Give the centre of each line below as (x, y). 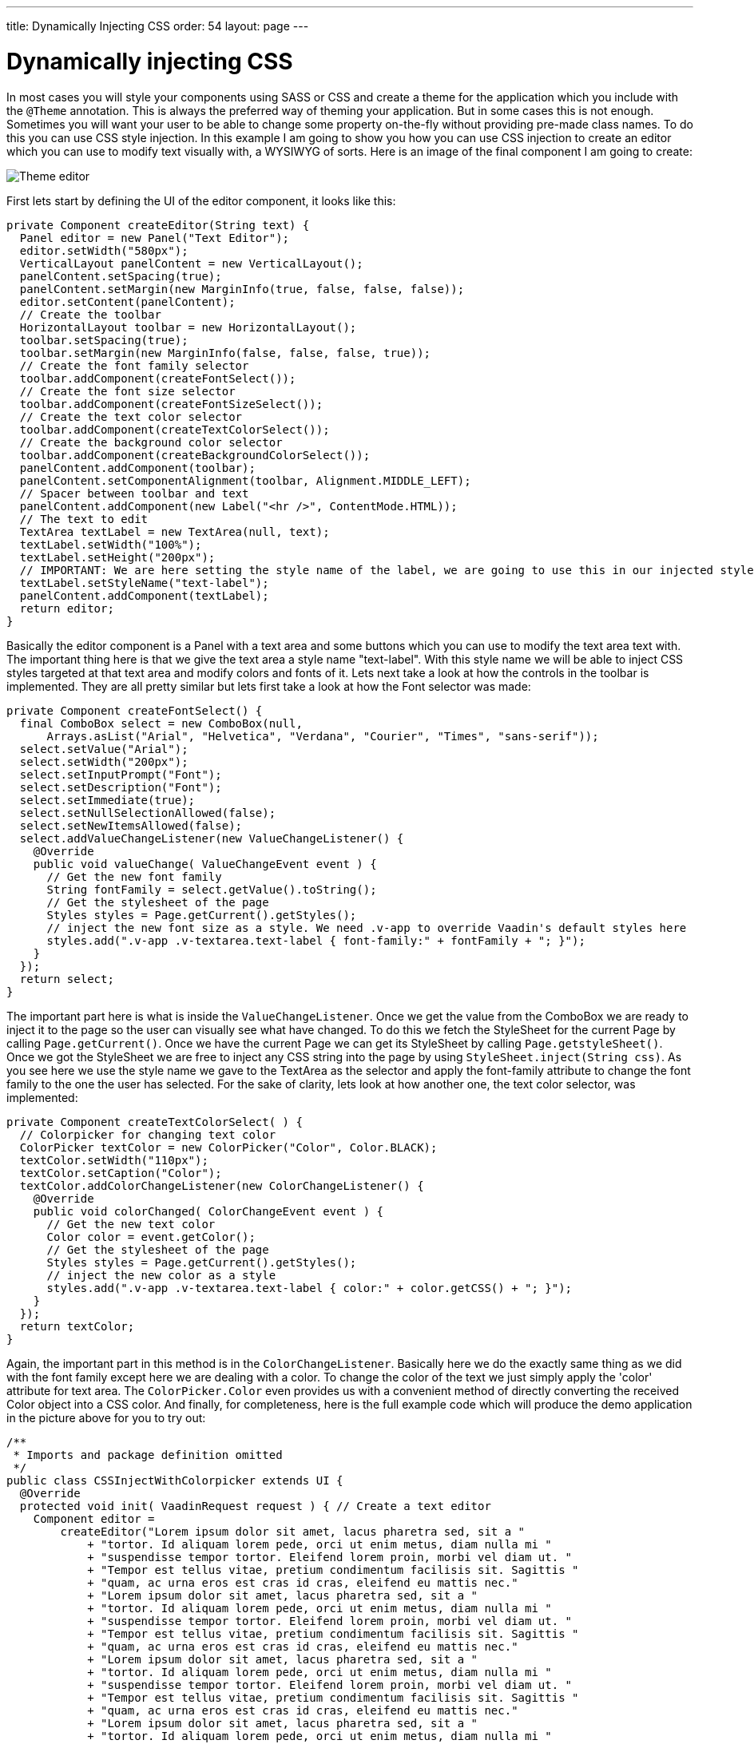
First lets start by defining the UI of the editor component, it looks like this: (201, 200)
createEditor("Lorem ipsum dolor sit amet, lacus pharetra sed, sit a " (293, 1531)
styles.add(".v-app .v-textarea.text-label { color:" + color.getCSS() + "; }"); (310, 1288)
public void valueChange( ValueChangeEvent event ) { (205, 864)
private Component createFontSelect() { (135, 710)
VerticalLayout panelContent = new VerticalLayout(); (191, 263)
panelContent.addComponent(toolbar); (137, 468)
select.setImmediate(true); (107, 800)
